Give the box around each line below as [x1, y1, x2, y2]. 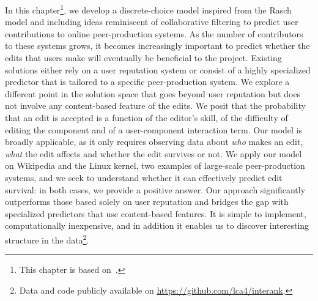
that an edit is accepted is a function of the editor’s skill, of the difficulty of [5, 111, 288, 124]
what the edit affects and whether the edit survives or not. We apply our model [5, 147, 302, 160]
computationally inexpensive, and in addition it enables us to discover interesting [5, 219, 309, 232]
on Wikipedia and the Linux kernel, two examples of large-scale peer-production [5, 159, 305, 172]
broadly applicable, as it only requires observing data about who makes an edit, [5, 135, 303, 148]
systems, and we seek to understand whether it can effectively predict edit [5, 171, 283, 184]
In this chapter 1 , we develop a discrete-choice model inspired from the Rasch [5, 2, 292, 16]
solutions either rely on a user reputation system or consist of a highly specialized [5, 63, 311, 76]
